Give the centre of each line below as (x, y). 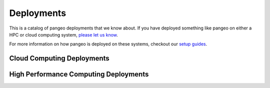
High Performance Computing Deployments (79, 74)
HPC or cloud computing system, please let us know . (64, 34)
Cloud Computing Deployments (59, 58)
